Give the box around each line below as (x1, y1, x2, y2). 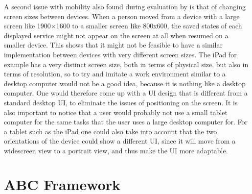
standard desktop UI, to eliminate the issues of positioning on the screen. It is (4, 97, 238, 107)
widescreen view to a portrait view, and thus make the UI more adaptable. (4, 145, 228, 155)
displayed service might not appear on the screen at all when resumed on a (4, 30, 229, 40)
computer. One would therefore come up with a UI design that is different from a (4, 88, 248, 98)
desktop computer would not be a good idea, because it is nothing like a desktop (4, 78, 246, 88)
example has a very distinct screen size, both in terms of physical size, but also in (4, 59, 249, 69)
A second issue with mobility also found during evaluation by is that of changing (4, 1, 246, 11)
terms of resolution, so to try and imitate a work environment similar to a (4, 69, 226, 79)
